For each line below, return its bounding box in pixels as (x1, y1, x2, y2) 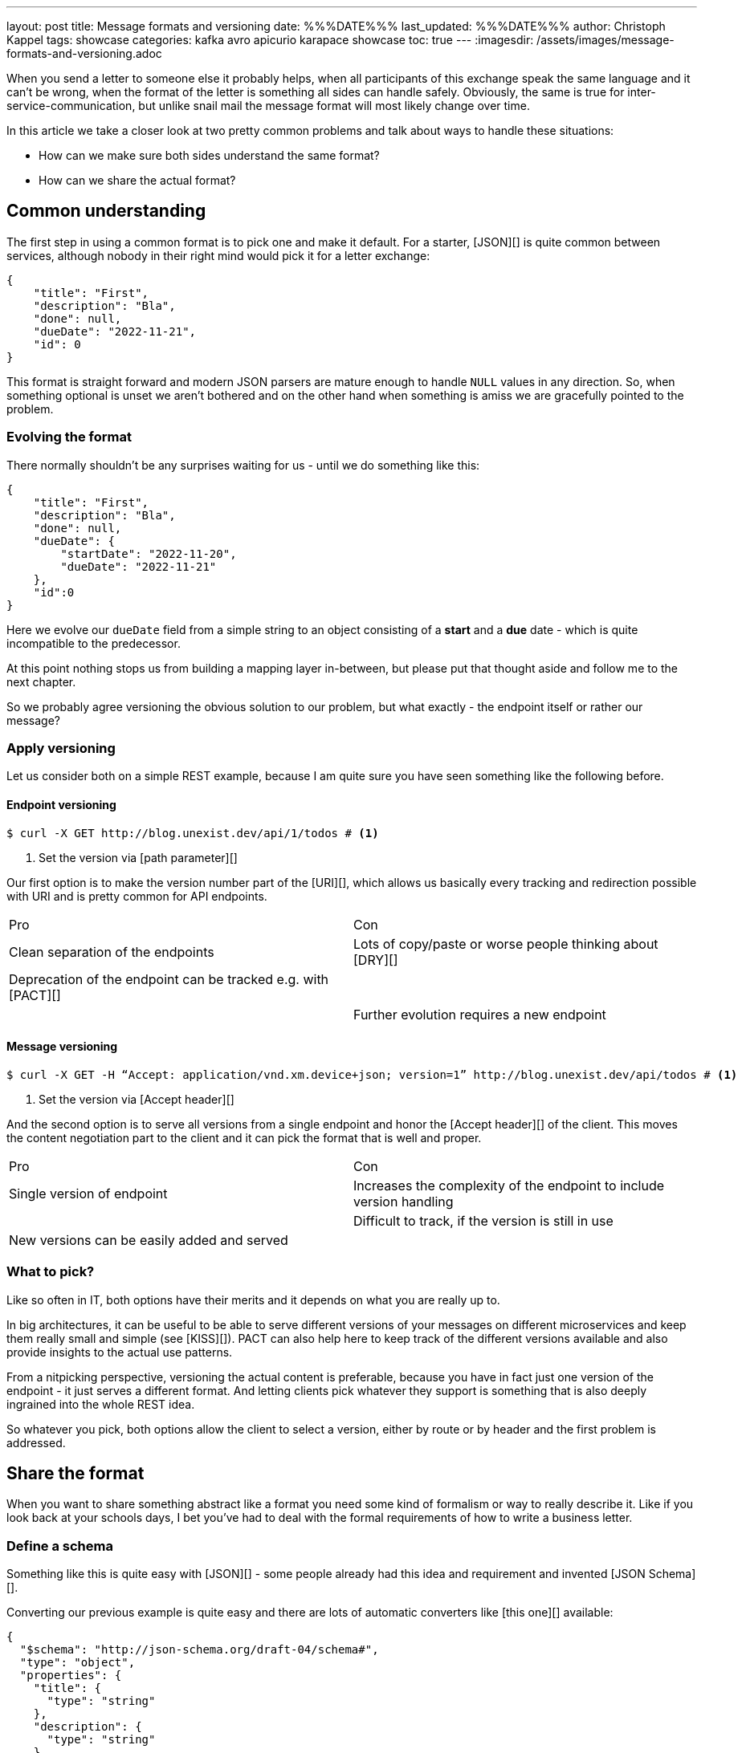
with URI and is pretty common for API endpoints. (6, 889, 267, 903)
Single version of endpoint (9, 1185, 168, 1202)
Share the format (6, 1462, 145, 1483)
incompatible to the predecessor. (6, 636, 181, 650)
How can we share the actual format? (39, 173, 236, 187)
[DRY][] (353, 951, 398, 968)
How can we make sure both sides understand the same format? (39, 148, 380, 162)
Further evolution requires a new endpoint (353, 1006, 606, 1023)
